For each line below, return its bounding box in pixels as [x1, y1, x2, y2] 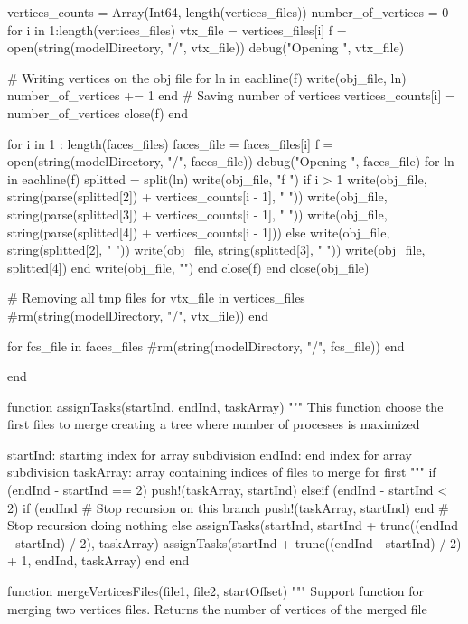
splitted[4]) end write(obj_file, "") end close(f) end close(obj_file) [7, 257, 370, 276]
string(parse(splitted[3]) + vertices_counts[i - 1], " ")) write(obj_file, [7, 204, 388, 223]
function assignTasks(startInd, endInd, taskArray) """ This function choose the [7, 396, 444, 415]
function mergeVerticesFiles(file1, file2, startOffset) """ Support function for [7, 582, 424, 601]
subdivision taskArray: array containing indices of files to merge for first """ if [7, 462, 436, 481]
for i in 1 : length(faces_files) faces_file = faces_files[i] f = [7, 134, 333, 153]
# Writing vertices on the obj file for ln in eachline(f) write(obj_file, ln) [7, 68, 407, 87]
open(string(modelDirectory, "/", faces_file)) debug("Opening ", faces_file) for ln [7, 152, 454, 171]
